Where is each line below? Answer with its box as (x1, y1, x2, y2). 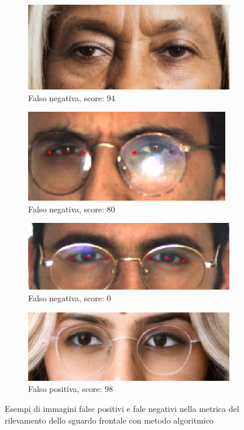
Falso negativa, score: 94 (28, 91, 115, 104)
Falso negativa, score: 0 (28, 292, 111, 304)
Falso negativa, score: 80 (28, 202, 115, 215)
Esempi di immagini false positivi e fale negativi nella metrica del (5, 402, 239, 414)
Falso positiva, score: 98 (28, 383, 114, 395)
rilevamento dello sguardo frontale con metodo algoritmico (5, 414, 214, 426)
